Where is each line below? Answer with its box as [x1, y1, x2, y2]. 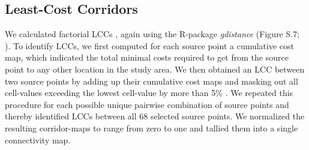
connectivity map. [5, 133, 71, 146]
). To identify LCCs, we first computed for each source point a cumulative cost [5, 39, 295, 52]
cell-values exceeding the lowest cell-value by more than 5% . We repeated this [5, 86, 293, 99]
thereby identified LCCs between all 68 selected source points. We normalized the [5, 110, 305, 122]
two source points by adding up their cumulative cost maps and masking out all [5, 74, 298, 87]
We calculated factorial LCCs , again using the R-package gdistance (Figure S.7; [5, 28, 300, 40]
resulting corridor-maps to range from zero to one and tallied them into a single [5, 121, 298, 134]
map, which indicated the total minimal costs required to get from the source [5, 51, 289, 64]
